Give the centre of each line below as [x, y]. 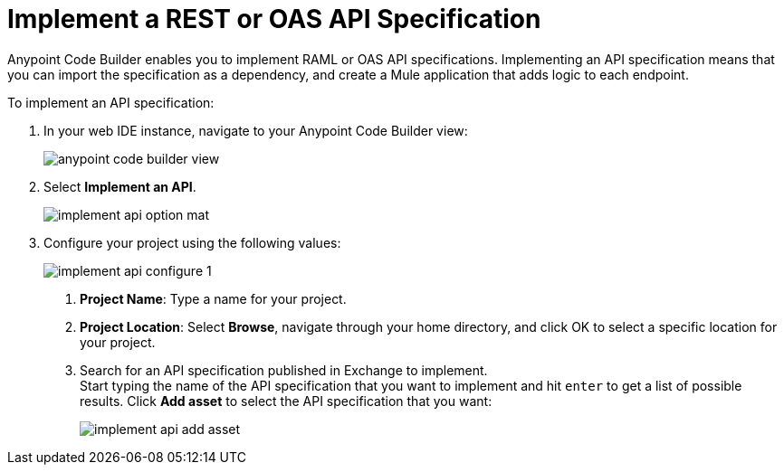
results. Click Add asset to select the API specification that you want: [286, 401]
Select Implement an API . [120, 186]
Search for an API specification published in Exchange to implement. [284, 370]
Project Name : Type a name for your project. [213, 298]
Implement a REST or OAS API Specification [274, 19]
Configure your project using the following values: [192, 242]
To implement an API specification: [111, 102]
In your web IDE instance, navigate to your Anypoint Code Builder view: [256, 130]
